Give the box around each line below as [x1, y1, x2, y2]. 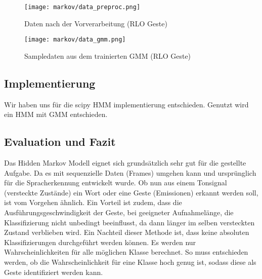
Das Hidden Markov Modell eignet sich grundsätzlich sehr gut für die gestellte [4, 157, 246, 168]
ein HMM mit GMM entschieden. [4, 109, 108, 119]
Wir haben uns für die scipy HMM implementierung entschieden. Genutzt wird [4, 99, 249, 109]
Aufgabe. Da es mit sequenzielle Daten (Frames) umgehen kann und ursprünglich [4, 167, 256, 178]
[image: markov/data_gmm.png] [24, 36, 126, 44]
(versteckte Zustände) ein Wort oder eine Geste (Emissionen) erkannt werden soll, [4, 187, 258, 197]
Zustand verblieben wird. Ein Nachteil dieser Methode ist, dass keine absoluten [4, 227, 249, 237]
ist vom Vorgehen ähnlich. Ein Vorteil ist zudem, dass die [4, 197, 182, 208]
